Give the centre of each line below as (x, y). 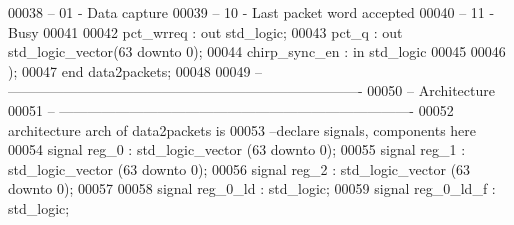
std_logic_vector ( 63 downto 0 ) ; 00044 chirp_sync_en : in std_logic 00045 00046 (257, 51)
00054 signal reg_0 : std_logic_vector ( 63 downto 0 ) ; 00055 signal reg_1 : (237, 149)
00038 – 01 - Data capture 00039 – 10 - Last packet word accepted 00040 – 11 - (251, 12)
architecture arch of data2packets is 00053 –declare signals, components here (242, 129)
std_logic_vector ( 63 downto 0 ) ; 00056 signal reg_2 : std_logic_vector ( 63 (239, 168)
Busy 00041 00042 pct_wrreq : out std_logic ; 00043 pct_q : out (205, 31)
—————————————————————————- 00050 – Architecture (251, 90)
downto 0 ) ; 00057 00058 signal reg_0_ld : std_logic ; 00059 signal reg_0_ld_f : (252, 188)
